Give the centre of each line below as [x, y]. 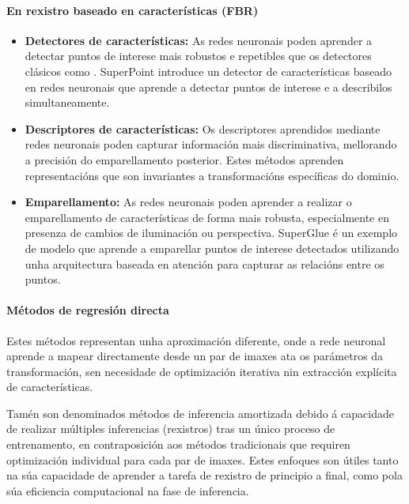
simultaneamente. [67, 102]
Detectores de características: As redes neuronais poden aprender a [199, 40]
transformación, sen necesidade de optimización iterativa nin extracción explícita [202, 371]
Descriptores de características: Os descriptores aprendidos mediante [203, 128]
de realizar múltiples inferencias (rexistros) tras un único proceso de [171, 429]
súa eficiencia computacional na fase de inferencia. [128, 490]
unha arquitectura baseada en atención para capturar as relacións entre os [204, 263]
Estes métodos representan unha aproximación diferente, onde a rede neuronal [196, 340]
